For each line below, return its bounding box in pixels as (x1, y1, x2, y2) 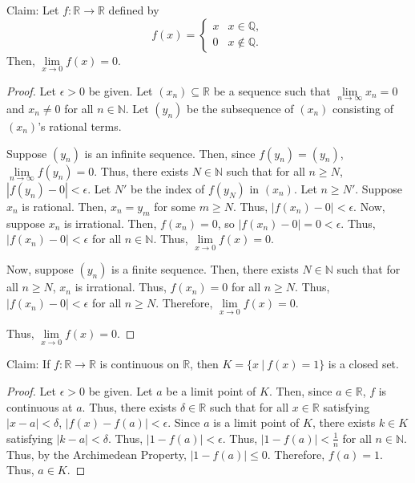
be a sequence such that (213, 82, 331, 99)
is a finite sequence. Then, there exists (111, 261, 299, 278)
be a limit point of (166, 383, 256, 400)
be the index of (131, 180, 205, 197)
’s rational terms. (38, 118, 122, 135)
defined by (108, 2, 159, 18)
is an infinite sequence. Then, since (84, 144, 256, 161)
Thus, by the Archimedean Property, (6, 445, 187, 462)
